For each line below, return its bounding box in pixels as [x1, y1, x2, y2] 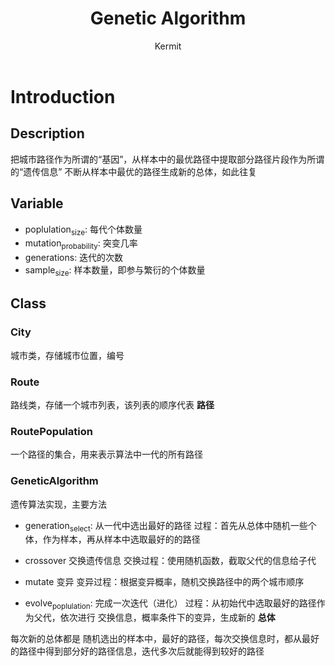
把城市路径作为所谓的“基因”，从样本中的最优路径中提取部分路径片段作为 [10, 153, 308, 165]
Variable [10, 195, 64, 212]
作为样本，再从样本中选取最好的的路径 [42, 533, 201, 546]
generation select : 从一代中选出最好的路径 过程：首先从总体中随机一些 [24, 519, 308, 534]
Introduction [10, 85, 116, 108]
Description [10, 125, 85, 142]
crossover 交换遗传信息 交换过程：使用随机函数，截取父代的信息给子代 [24, 555, 317, 567]
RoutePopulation [10, 424, 93, 438]
